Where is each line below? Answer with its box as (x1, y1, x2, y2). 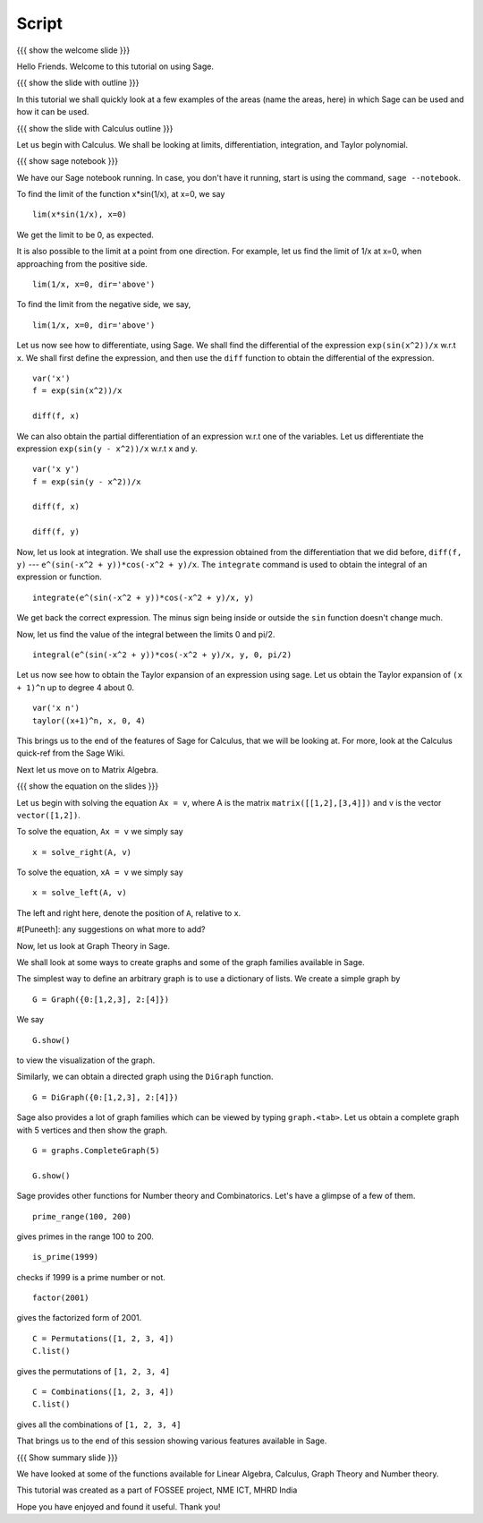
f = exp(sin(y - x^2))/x (32, 476, 141, 487)
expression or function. (16, 571, 103, 582)
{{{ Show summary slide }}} (16, 1451, 118, 1463)
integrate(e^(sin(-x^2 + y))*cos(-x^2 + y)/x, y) (32, 592, 255, 603)
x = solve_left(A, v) (32, 887, 127, 898)
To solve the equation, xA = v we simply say (16, 867, 183, 877)
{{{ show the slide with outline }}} (16, 77, 140, 89)
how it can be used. (16, 107, 89, 117)
